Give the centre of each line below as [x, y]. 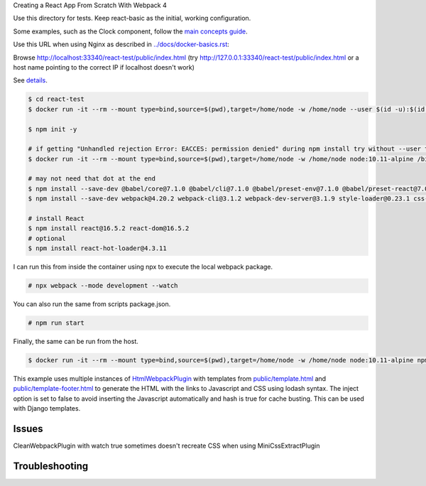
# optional [47, 238]
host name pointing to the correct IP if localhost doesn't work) [104, 67]
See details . [30, 80]
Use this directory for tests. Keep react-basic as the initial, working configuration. [132, 18]
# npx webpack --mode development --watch [103, 286]
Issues [28, 429]
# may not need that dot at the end [92, 179]
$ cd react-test [56, 99]
